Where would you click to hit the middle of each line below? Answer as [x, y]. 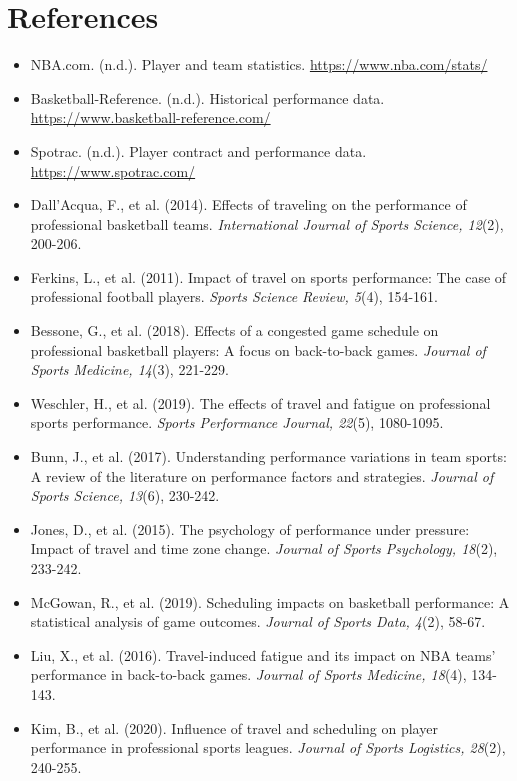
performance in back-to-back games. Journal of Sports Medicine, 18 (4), [248, 674]
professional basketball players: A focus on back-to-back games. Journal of [258, 349]
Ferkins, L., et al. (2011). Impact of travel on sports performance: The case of [268, 276]
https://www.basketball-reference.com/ [150, 117]
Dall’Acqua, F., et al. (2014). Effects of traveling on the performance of [248, 204]
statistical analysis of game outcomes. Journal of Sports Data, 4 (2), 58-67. [258, 621]
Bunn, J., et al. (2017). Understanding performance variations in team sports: [268, 456]
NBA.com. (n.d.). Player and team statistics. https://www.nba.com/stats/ [259, 64]
